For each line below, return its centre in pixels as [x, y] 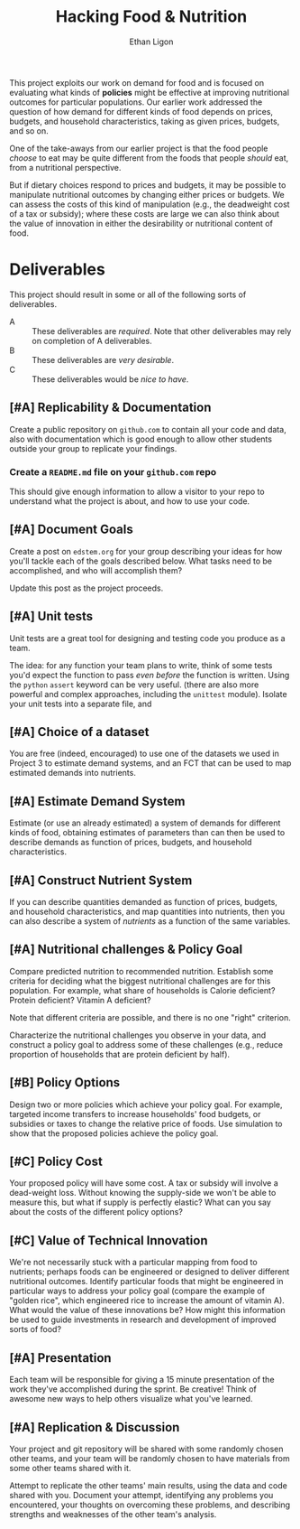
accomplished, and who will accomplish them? [96, 570]
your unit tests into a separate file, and [81, 704]
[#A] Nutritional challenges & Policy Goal [126, 950]
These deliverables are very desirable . [103, 359]
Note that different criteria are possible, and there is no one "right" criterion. [150, 1017]
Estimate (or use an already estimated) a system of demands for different [145, 823]
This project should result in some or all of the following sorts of [128, 294]
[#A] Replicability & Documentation [110, 408]
